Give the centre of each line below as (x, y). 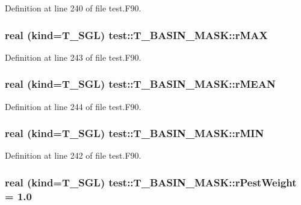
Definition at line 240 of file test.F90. (73, 8)
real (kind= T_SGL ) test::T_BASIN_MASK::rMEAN (140, 84)
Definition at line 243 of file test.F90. (73, 57)
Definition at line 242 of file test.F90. (73, 155)
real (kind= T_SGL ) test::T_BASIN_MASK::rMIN (135, 133)
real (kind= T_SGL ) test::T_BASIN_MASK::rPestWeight (151, 182)
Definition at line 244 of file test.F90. (73, 106)
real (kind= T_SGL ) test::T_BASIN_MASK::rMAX (136, 35)
